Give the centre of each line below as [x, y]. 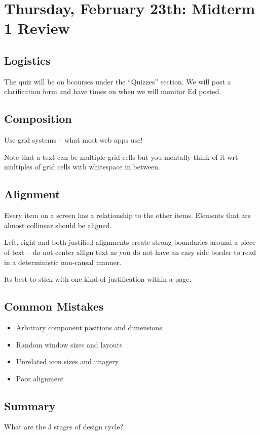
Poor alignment [40, 378]
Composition [38, 119]
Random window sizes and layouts [69, 344]
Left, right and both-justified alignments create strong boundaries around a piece [130, 242]
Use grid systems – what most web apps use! [73, 140]
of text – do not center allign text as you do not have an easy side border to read [130, 252]
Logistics [27, 60]
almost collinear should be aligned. [58, 225]
